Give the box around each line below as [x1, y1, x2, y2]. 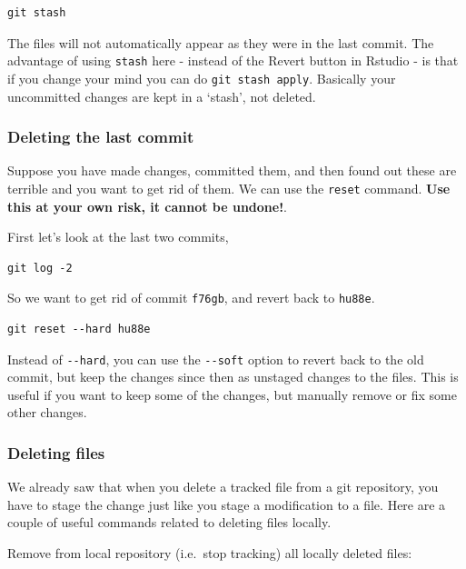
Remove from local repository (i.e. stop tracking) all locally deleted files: [7, 544, 412, 563]
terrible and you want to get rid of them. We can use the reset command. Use [7, 178, 451, 197]
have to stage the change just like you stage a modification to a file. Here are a [7, 494, 446, 514]
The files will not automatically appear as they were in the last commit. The [7, 33, 434, 52]
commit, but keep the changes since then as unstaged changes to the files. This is [7, 367, 459, 386]
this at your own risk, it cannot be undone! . [7, 196, 287, 215]
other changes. [7, 403, 87, 422]
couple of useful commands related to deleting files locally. [7, 513, 332, 532]
